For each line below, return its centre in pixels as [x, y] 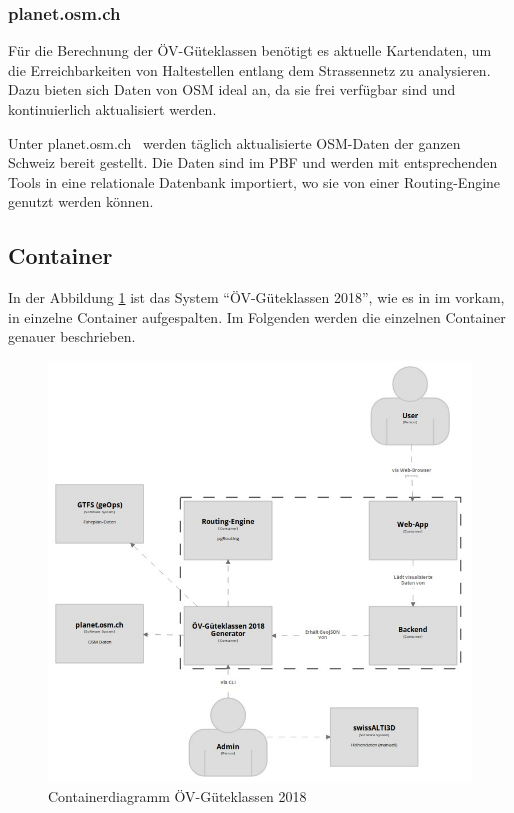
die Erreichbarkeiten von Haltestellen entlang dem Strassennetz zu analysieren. [249, 69]
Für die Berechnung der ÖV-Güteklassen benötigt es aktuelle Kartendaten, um [250, 50]
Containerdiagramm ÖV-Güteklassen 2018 [177, 796]
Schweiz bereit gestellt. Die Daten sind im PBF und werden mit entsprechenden [253, 162]
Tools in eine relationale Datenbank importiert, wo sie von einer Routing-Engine [254, 181]
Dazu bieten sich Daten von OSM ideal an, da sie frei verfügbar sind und [232, 89]
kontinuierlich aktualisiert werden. [112, 109]
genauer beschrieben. [72, 336]
